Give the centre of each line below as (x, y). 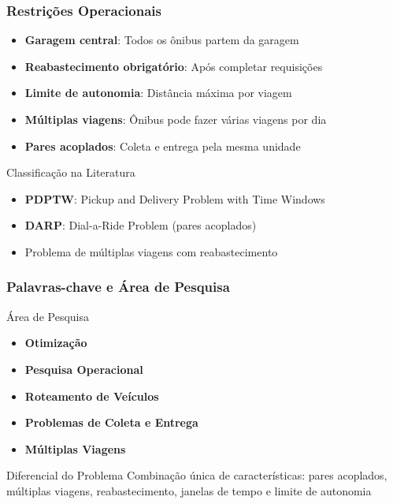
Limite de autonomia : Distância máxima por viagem (158, 93)
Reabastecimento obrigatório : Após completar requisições (174, 66)
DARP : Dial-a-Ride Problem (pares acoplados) (141, 225)
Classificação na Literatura (71, 172)
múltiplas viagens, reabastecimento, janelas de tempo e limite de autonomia (189, 490)
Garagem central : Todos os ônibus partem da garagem (162, 40)
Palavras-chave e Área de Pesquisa (118, 287)
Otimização (56, 343)
